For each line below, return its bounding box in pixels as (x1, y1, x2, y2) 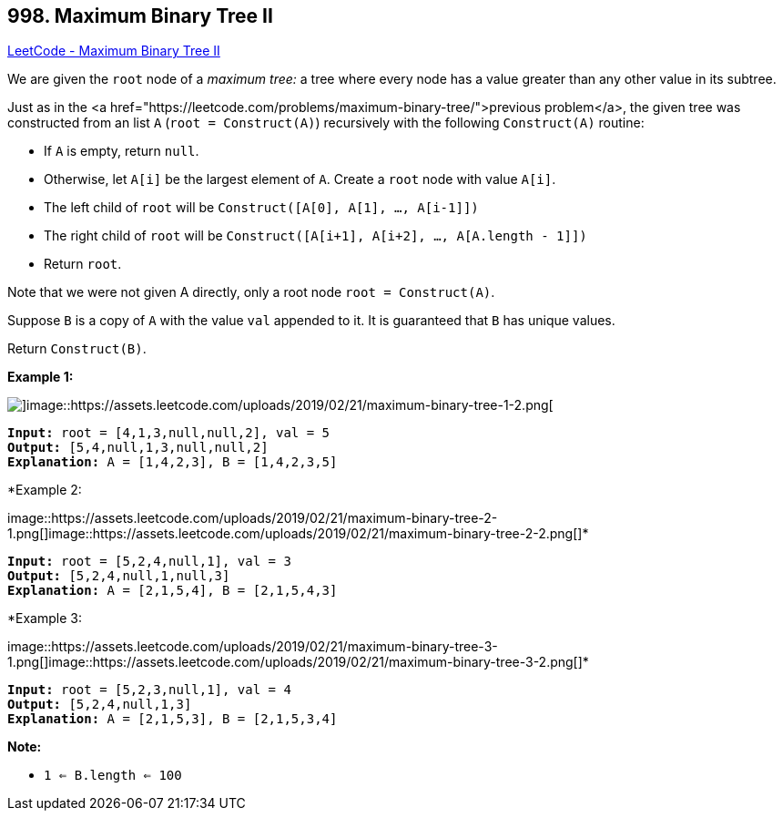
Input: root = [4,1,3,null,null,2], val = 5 (7, 425, 330, 441)
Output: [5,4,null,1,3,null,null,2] (7, 440, 269, 455)
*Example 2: (7, 482, 82, 498)
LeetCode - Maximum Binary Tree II (7, 43, 220, 59)
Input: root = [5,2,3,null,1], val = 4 (7, 682, 291, 698)
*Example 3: (7, 610, 82, 627)
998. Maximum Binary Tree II (7, 5, 273, 27)
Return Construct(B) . (7, 341, 147, 357)
